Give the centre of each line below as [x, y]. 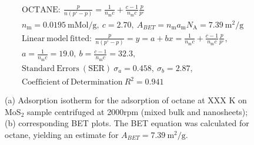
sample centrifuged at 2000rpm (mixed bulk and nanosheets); [137, 111]
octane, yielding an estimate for [62, 134]
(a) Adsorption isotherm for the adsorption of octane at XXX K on [126, 100]
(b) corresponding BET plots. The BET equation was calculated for [127, 123]
